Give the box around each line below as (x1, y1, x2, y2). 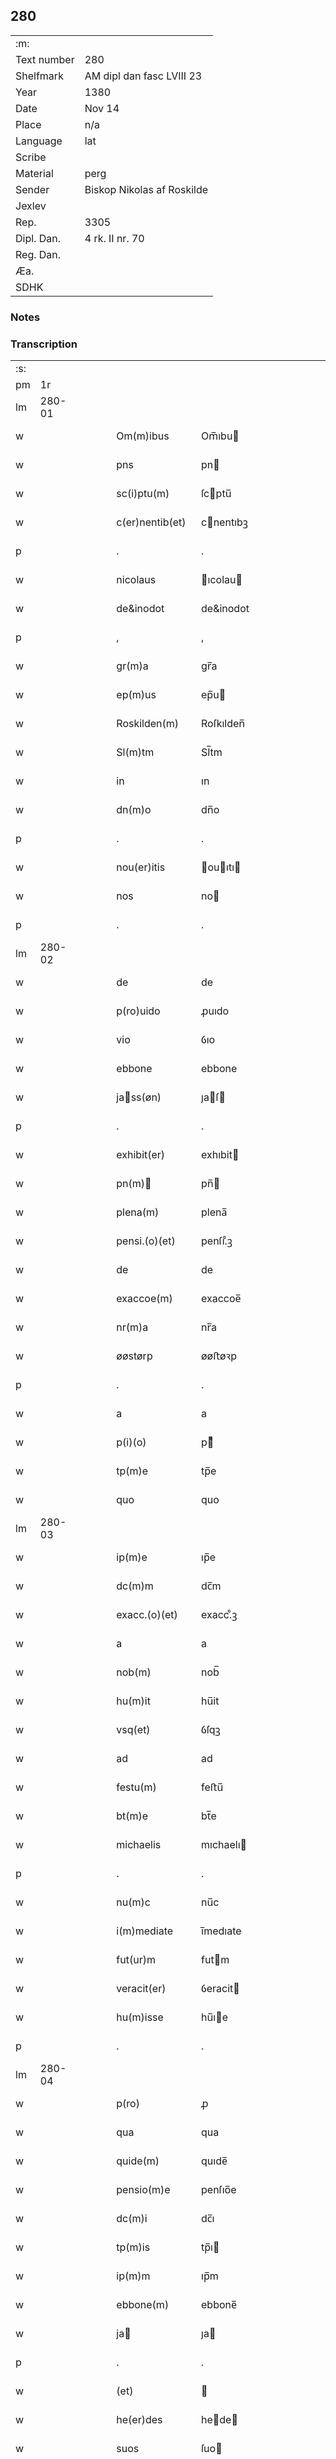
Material (15, 166, 54, 180)
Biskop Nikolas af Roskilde (84, 182, 209, 196)
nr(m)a (116, 1320, 149, 1334)
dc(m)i (116, 2212, 148, 2226)
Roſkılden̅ (201, 717, 246, 731)
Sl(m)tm (116, 745, 155, 759)
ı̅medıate (201, 1924, 242, 1938)
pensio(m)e (116, 2183, 171, 2197)
